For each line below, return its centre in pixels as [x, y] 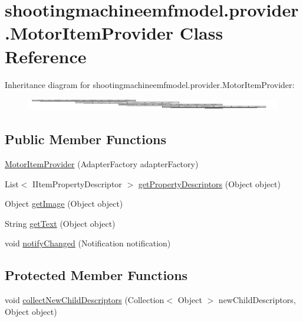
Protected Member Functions [96, 275]
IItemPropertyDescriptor [77, 183]
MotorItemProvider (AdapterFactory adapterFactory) [102, 164]
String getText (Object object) [60, 223]
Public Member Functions [85, 139]
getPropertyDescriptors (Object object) [209, 183]
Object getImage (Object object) [64, 204]
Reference [46, 56]
